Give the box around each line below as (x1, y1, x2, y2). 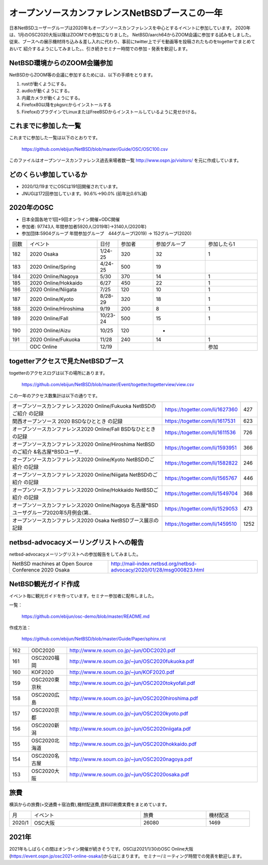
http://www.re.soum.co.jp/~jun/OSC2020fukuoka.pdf (69, 658, 195, 665)
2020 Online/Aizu (30, 327, 71, 334)
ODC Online (30, 343, 58, 350)
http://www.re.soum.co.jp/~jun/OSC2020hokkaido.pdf (69, 740, 197, 747)
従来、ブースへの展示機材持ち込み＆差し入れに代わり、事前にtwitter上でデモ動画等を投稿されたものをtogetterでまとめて (9, 39, 256, 45)
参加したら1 (208, 240, 235, 247)
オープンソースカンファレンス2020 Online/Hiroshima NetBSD (12, 441, 155, 448)
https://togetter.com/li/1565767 (164, 475, 238, 482)
